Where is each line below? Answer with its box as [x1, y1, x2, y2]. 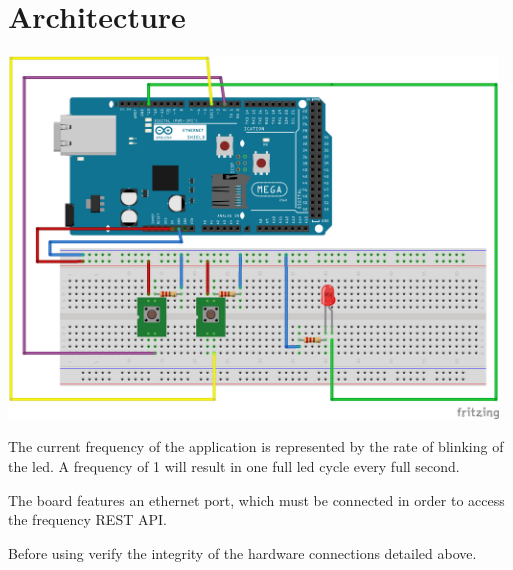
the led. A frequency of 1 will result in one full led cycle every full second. [8, 456, 460, 476]
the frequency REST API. [8, 509, 167, 530]
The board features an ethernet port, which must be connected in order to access [8, 489, 505, 510]
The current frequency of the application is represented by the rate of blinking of [8, 436, 504, 457]
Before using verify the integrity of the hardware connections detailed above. [8, 542, 477, 563]
